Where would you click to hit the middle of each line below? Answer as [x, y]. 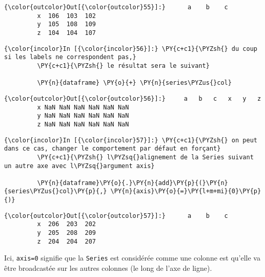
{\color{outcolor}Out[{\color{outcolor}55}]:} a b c [116, 7]
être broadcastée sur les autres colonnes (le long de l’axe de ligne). [108, 268]
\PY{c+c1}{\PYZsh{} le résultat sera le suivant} [123, 66]
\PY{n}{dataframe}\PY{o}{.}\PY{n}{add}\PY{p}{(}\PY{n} [132, 183]
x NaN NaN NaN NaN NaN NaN [83, 107]
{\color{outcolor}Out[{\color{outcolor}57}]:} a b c [116, 216]
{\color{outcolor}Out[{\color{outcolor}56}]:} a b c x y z [133, 98]
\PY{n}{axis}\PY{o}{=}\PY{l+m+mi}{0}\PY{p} [186, 191]
